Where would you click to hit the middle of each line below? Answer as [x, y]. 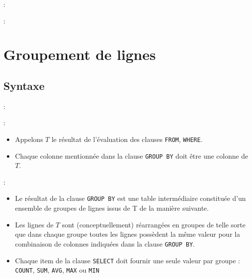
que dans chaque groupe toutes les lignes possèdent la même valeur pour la [127, 234]
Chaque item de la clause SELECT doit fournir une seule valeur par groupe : [127, 260]
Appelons [29, 139]
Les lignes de [34, 224]
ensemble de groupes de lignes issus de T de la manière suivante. [112, 208]
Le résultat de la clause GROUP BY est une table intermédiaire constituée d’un [130, 198]
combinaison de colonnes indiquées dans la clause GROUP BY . [105, 243]
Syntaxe [24, 85]
